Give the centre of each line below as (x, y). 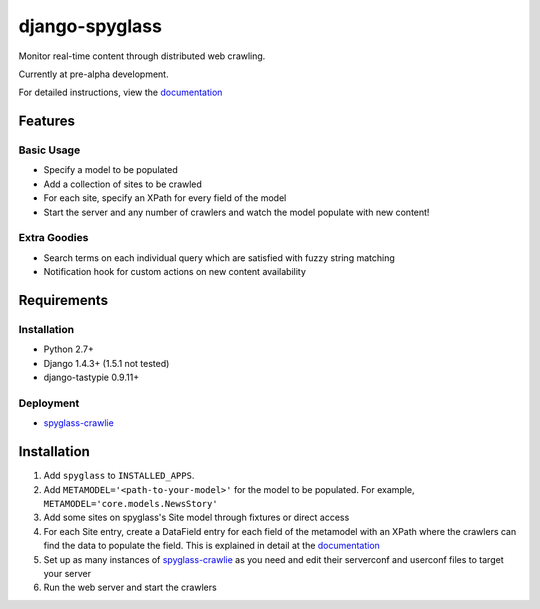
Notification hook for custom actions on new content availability (175, 272)
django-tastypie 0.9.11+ (91, 377)
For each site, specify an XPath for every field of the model (165, 198)
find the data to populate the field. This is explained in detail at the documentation (211, 546)
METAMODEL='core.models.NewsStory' (131, 503)
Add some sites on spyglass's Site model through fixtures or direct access (196, 517)
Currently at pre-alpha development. (93, 74)
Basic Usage (49, 150)
